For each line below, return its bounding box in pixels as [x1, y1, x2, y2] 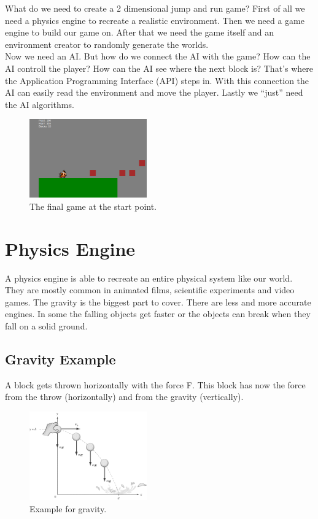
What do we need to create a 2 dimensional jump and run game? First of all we [5, 2, 305, 14]
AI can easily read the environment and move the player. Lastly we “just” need [5, 86, 303, 99]
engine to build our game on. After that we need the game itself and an [5, 26, 274, 39]
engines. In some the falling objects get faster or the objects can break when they [5, 307, 311, 320]
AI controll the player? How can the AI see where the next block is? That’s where [5, 61, 313, 74]
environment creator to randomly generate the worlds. [5, 37, 209, 50]
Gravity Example [5, 350, 116, 369]
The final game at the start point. [29, 199, 157, 212]
